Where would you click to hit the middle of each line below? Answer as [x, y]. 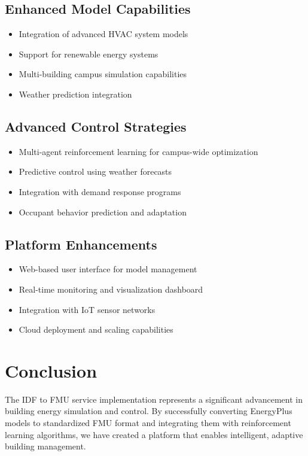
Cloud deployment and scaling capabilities [96, 329]
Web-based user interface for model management [108, 269]
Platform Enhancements [81, 244]
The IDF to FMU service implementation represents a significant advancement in [154, 399]
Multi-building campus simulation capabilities [103, 74]
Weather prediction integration [75, 94]
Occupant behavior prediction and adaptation [103, 212]
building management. [45, 446]
